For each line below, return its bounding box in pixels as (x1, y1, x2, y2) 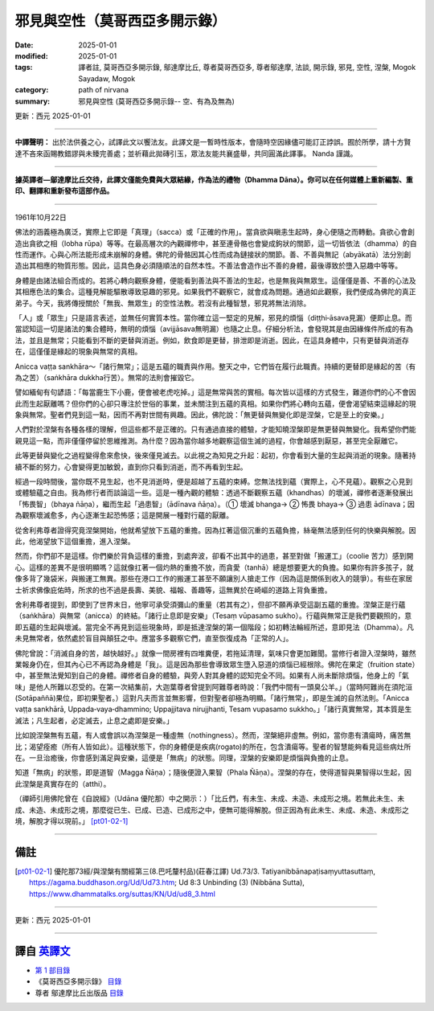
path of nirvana (78, 85, 129, 95)
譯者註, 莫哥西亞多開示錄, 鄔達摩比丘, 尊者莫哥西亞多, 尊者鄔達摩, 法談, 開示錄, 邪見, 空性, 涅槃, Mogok (78, 63, 416, 72)
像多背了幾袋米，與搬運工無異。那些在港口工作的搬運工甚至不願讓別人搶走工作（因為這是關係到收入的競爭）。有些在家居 (14, 574, 413, 583)
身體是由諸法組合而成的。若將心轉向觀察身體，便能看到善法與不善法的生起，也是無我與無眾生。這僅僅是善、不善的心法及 (14, 276, 416, 285)
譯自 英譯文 (14, 944, 71, 958)
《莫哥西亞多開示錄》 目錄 (35, 976, 122, 986)
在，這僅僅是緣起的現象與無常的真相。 (14, 346, 142, 357)
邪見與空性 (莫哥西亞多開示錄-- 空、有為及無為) (78, 96, 235, 106)
